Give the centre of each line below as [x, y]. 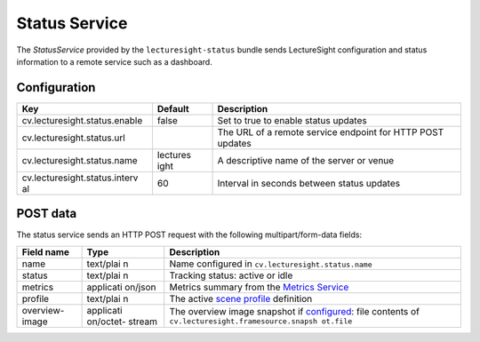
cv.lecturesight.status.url [74, 138]
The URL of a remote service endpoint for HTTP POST [331, 131]
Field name [46, 251]
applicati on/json [121, 287]
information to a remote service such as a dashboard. [114, 61]
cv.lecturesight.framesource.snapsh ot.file [261, 321]
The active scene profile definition [241, 298]
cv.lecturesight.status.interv [80, 178]
